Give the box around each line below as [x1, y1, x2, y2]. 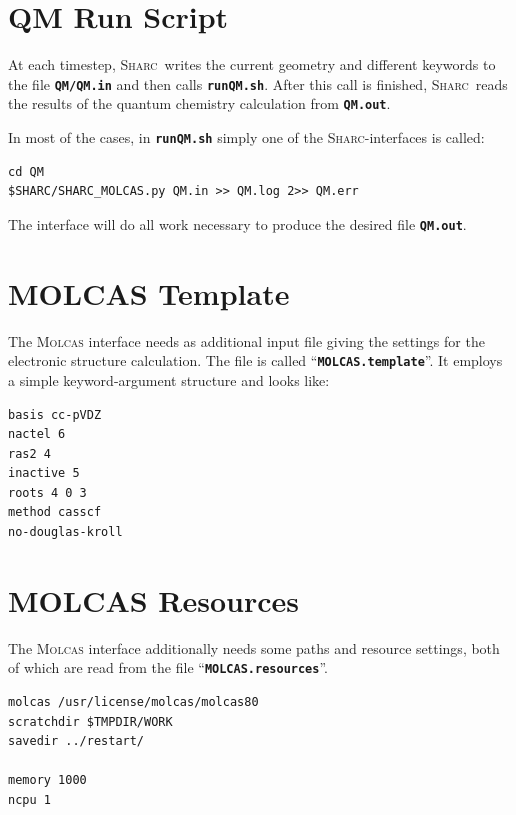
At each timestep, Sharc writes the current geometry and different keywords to [8, 54, 496, 75]
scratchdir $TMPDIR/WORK [8, 714, 173, 729]
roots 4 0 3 [8, 485, 87, 500]
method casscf [8, 505, 102, 520]
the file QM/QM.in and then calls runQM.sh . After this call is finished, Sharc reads [8, 73, 508, 94]
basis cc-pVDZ [8, 407, 102, 422]
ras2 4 [8, 446, 51, 461]
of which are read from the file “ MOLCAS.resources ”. [8, 657, 328, 678]
